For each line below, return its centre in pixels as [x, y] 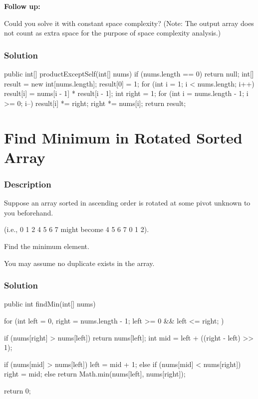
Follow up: [22, 6]
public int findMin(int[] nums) [50, 304]
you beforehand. [29, 212]
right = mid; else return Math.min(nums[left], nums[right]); [95, 374]
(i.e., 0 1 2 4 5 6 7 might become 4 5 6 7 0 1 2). [77, 229]
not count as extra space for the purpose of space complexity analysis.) [113, 33]
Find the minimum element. [47, 246]
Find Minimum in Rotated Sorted [123, 137]
